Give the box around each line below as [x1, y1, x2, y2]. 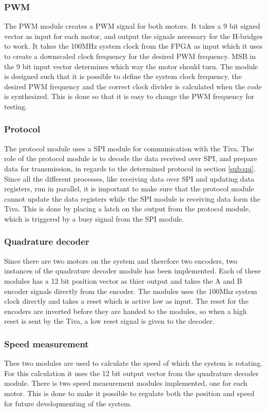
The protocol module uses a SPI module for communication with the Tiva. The [4, 143, 254, 153]
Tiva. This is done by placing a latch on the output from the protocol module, [4, 203, 251, 214]
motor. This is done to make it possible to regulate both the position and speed [4, 387, 255, 398]
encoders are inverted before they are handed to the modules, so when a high [4, 305, 247, 316]
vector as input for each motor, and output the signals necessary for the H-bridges [4, 30, 263, 41]
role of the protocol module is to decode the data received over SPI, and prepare [4, 153, 257, 164]
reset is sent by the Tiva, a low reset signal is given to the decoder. [4, 316, 215, 326]
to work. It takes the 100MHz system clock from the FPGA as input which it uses [4, 41, 263, 51]
